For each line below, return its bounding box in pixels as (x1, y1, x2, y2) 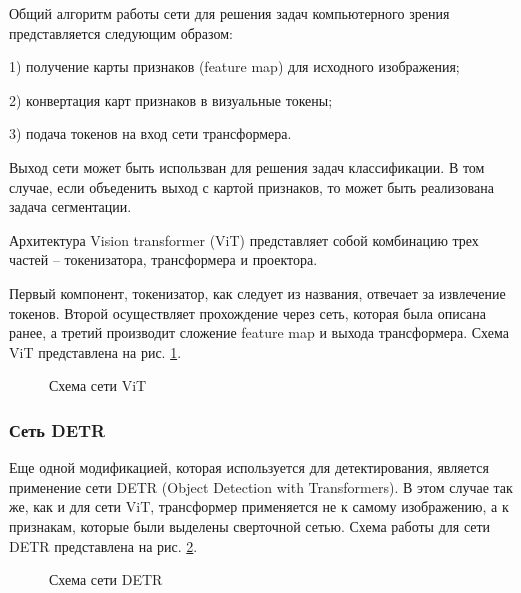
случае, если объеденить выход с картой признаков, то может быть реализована (9, 176, 494, 197)
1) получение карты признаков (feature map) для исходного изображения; (9, 56, 460, 77)
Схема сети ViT (49, 375, 147, 396)
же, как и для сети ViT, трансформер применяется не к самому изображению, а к (9, 496, 509, 517)
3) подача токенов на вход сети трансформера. (9, 123, 292, 144)
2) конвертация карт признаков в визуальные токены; (9, 89, 333, 110)
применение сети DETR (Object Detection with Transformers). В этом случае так (9, 476, 513, 497)
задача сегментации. (9, 196, 132, 217)
